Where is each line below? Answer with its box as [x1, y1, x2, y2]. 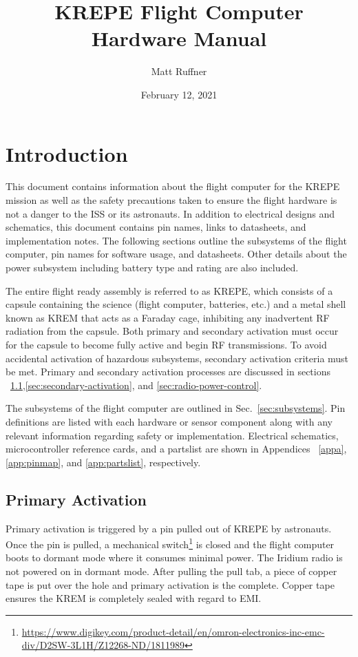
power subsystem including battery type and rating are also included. [6, 260, 299, 274]
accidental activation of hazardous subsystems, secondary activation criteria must [6, 351, 349, 365]
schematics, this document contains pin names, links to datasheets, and [6, 220, 306, 234]
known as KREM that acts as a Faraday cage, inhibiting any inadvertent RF [6, 310, 330, 324]
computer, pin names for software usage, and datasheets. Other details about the [6, 247, 347, 261]
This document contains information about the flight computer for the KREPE [6, 179, 340, 194]
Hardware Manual [91, 24, 267, 52]
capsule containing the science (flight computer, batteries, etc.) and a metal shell [6, 297, 346, 311]
